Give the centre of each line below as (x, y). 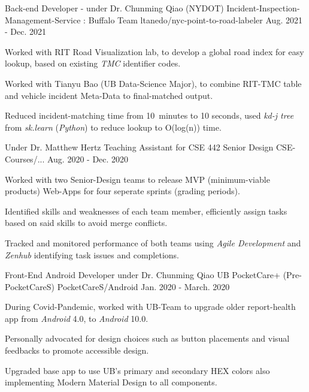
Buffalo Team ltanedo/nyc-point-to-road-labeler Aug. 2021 (195, 19)
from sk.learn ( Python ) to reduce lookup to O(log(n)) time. (113, 127)
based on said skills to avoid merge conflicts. (86, 223)
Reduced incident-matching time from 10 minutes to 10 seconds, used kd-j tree (149, 115)
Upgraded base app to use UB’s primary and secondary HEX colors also (137, 370)
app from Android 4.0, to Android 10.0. (77, 318)
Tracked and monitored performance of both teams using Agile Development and (153, 242)
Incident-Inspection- (263, 8)
